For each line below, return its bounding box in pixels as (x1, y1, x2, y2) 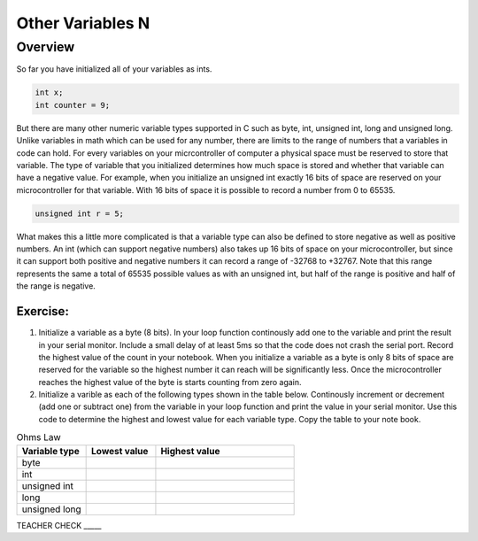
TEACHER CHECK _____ (16, 520, 102, 530)
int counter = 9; (35, 100, 111, 110)
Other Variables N (16, 13, 150, 33)
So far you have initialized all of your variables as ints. (16, 64, 212, 74)
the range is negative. (16, 281, 96, 291)
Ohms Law (16, 431, 61, 444)
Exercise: (16, 304, 70, 319)
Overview (16, 39, 75, 55)
